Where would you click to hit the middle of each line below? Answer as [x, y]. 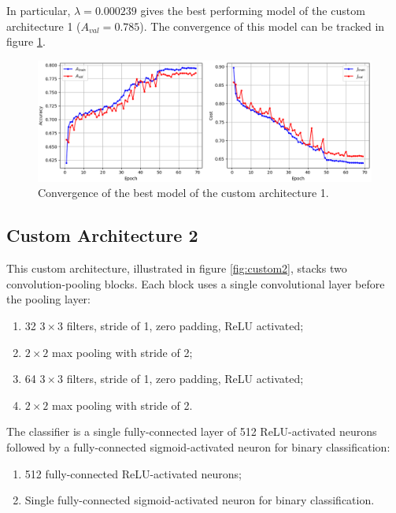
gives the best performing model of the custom [253, 10]
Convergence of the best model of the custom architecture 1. [183, 193]
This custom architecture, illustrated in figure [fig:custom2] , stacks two [177, 268]
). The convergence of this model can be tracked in [262, 26]
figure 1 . [26, 41]
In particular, [39, 10]
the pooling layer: [49, 299]
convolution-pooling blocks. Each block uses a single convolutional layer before [196, 283]
